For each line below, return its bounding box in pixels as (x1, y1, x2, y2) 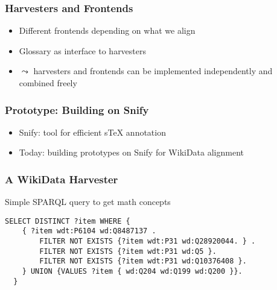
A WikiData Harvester (5, 171, 118, 186)
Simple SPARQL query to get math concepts (5, 195, 171, 208)
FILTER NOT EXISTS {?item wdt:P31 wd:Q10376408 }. (39, 257, 247, 266)
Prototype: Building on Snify (5, 102, 149, 117)
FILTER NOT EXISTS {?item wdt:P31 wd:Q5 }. (39, 247, 217, 256)
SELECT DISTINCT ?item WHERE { (5, 216, 130, 225)
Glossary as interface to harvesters (19, 44, 147, 57)
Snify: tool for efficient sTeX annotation (19, 125, 166, 138)
